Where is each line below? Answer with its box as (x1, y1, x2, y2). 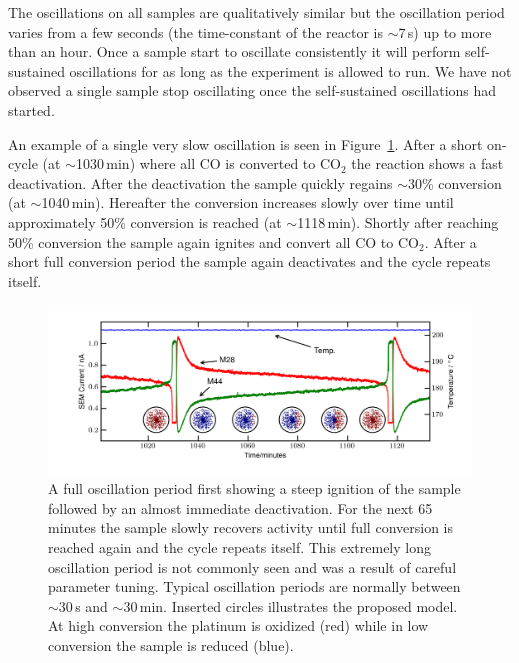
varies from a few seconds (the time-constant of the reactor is (8, 21, 383, 42)
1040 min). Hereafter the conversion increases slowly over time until (41, 192, 454, 213)
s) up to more (407, 21, 492, 42)
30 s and (58, 595, 108, 616)
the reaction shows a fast (351, 153, 504, 174)
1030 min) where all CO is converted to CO (75, 153, 341, 174)
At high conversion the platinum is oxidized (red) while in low (48, 615, 429, 636)
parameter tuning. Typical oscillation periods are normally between (48, 576, 461, 597)
